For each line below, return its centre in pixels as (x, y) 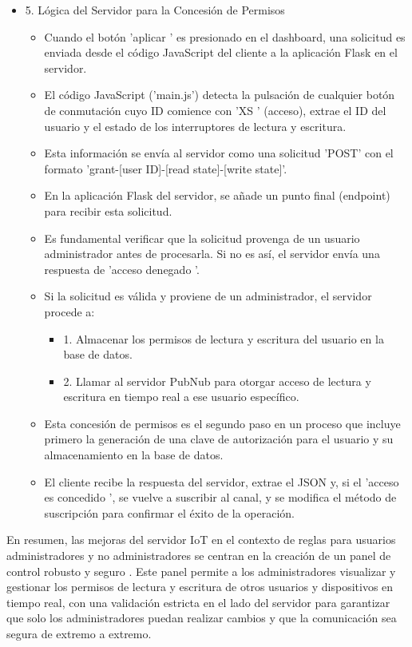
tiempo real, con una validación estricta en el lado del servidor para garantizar (198, 602)
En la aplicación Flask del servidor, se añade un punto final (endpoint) (217, 195)
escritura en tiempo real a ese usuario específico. (181, 397)
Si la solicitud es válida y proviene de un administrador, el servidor (208, 296)
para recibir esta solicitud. (108, 210)
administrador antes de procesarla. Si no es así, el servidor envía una (212, 254)
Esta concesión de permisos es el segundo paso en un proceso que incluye (222, 423)
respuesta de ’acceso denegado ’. (122, 269)
